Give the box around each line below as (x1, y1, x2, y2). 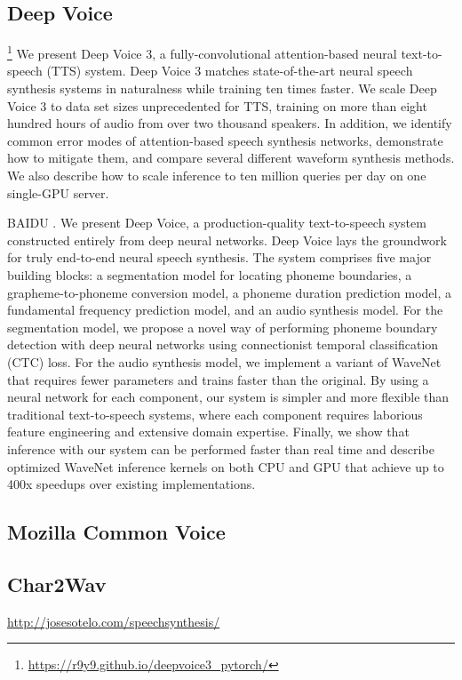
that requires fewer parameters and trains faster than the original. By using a (7, 370, 429, 388)
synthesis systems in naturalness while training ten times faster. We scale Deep (7, 79, 437, 98)
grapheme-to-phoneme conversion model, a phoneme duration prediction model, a (7, 283, 451, 301)
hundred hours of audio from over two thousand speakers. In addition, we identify (7, 114, 452, 132)
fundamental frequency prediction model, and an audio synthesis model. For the (7, 300, 443, 319)
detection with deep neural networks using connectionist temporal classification (7, 335, 439, 354)
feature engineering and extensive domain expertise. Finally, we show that (7, 422, 410, 441)
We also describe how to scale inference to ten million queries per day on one (7, 166, 426, 185)
